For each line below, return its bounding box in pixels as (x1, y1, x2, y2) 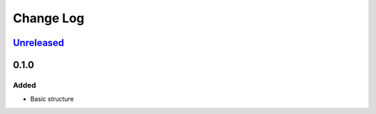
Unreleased (13, 37, 65, 49)
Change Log (13, 10, 85, 26)
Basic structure (30, 95, 75, 104)
